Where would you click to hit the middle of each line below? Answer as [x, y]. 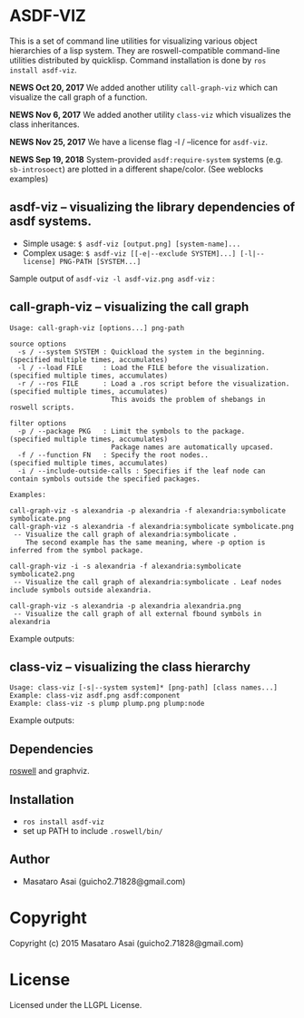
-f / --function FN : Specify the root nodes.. [113, 455]
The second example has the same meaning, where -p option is [146, 542]
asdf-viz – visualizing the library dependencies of [152, 207]
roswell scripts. [42, 407]
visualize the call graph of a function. [78, 97]
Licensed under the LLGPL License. [76, 1004]
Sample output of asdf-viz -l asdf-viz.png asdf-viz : [112, 279]
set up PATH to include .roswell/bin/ [93, 831]
